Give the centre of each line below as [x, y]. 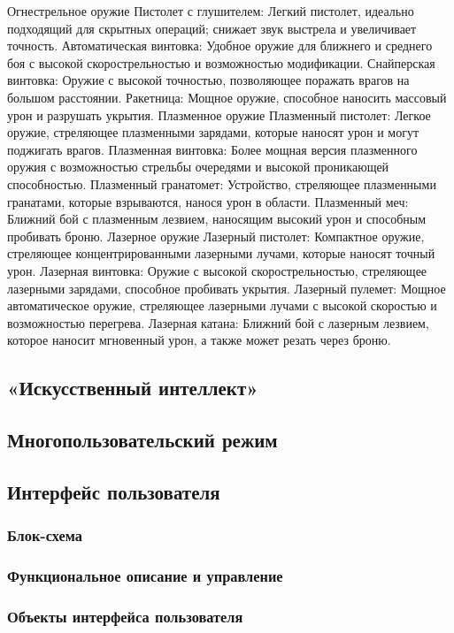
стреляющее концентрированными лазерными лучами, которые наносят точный [221, 253]
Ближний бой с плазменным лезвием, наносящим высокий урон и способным [217, 219]
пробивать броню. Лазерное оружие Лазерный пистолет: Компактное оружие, [216, 236]
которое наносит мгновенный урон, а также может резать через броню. [199, 340]
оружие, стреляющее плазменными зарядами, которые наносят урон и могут [213, 132]
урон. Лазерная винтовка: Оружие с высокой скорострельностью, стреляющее [217, 270]
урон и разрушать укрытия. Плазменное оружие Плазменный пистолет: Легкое [219, 114]
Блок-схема [45, 535]
